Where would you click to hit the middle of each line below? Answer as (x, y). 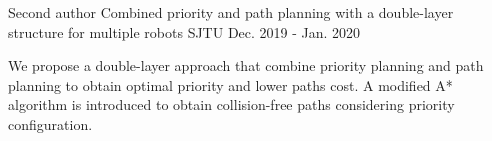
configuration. (50, 123)
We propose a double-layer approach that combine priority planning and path (246, 65)
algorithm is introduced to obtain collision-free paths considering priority (231, 104)
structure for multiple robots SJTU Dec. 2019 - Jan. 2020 (184, 31)
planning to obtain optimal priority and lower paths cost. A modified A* (230, 84)
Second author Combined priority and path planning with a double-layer (231, 12)
